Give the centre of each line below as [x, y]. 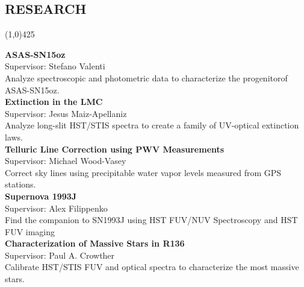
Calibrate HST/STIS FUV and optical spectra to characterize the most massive [152, 267]
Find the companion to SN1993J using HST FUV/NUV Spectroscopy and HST [151, 220]
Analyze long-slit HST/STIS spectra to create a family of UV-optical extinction [152, 125]
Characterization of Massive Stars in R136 [95, 243]
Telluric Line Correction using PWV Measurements [115, 149]
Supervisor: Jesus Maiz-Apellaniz [66, 113]
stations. [20, 184]
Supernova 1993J [41, 196]
